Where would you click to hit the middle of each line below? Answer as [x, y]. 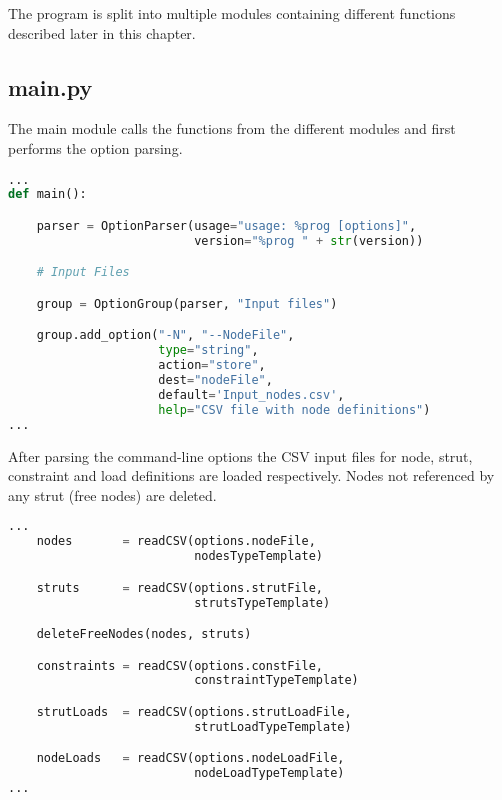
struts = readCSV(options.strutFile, [180, 587]
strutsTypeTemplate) [262, 602]
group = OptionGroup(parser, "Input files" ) [187, 303]
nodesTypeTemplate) [258, 556]
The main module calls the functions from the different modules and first [232, 128]
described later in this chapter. [102, 32]
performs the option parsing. [95, 147]
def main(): [47, 194]
